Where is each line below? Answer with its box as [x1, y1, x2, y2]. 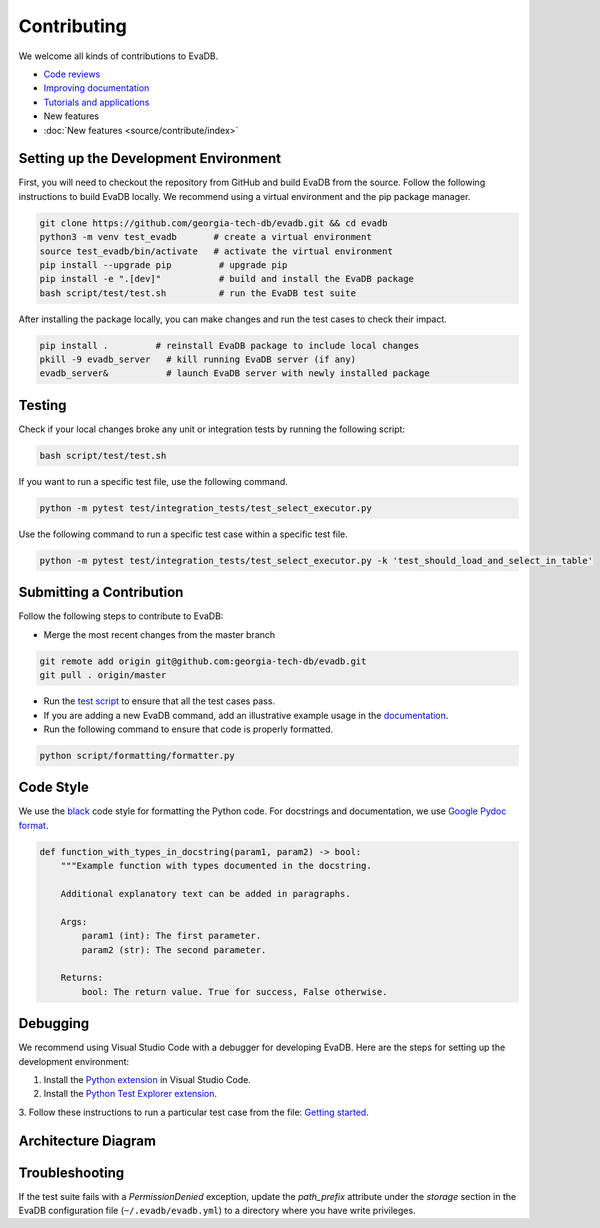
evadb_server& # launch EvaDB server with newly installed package [39, 368, 430, 379]
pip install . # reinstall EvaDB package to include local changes [39, 340, 420, 351]
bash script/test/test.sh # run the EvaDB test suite [39, 287, 357, 299]
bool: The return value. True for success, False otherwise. [81, 986, 388, 997]
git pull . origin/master [39, 670, 167, 681]
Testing [18, 396, 67, 414]
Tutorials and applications [43, 96, 150, 108]
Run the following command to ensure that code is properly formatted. [43, 723, 334, 735]
